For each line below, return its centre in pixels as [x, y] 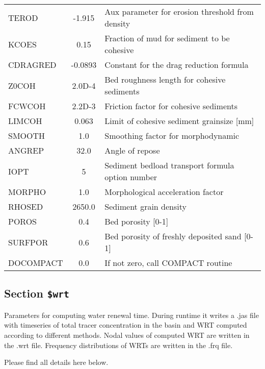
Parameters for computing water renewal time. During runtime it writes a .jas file [131, 315]
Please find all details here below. [56, 362]
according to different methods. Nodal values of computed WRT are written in [127, 335]
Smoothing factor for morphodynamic [172, 136]
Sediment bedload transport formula [169, 165]
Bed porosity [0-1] [137, 221]
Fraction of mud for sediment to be [167, 38]
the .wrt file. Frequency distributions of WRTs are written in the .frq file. [118, 345]
